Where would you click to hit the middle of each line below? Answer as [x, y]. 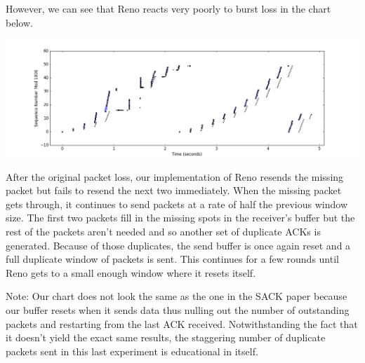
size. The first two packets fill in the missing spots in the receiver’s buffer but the [180, 218]
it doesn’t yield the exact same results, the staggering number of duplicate [166, 337]
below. [19, 22]
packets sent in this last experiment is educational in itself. [132, 351]
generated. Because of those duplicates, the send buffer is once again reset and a [178, 245]
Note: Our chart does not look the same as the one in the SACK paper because [177, 296]
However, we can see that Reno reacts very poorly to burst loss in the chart [168, 8]
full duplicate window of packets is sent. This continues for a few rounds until [172, 259]
